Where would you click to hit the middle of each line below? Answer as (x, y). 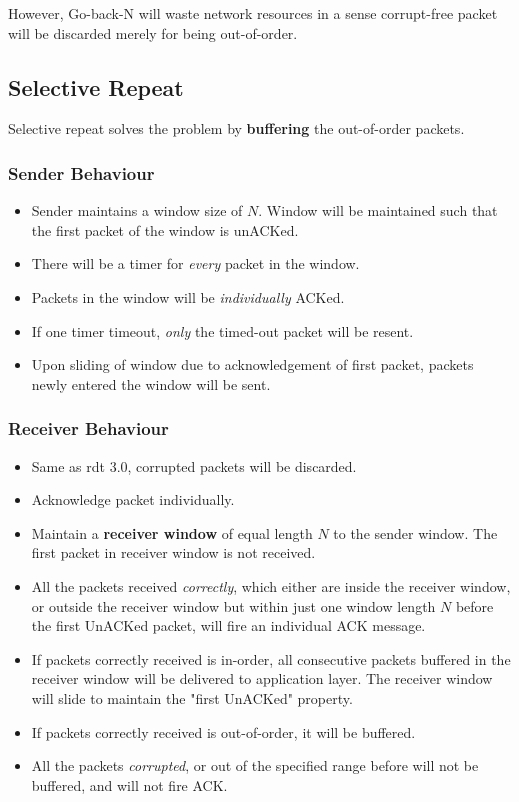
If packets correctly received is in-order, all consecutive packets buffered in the (271, 658)
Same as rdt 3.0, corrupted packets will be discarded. (194, 465)
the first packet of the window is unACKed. (165, 229)
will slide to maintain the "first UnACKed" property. (192, 697)
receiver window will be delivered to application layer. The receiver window (262, 678)
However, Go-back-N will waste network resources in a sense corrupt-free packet (253, 13)
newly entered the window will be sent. (151, 383)
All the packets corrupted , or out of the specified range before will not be (255, 765)
